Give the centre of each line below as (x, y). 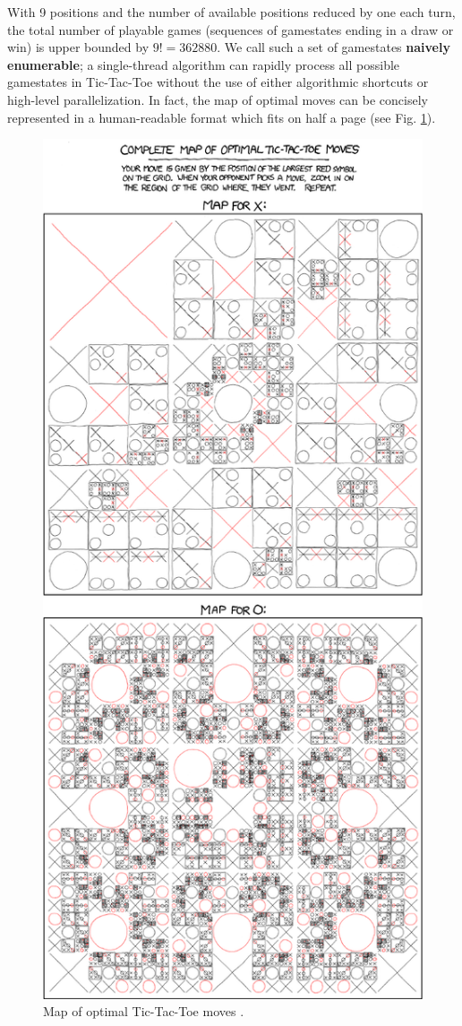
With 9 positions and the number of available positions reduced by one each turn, (231, 12)
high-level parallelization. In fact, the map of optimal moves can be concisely (218, 99)
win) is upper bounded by (78, 47)
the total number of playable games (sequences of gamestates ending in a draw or (231, 29)
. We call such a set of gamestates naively (334, 47)
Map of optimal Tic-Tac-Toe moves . (144, 1011)
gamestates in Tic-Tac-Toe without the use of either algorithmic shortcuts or (218, 82)
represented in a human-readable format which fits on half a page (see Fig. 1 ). (222, 117)
